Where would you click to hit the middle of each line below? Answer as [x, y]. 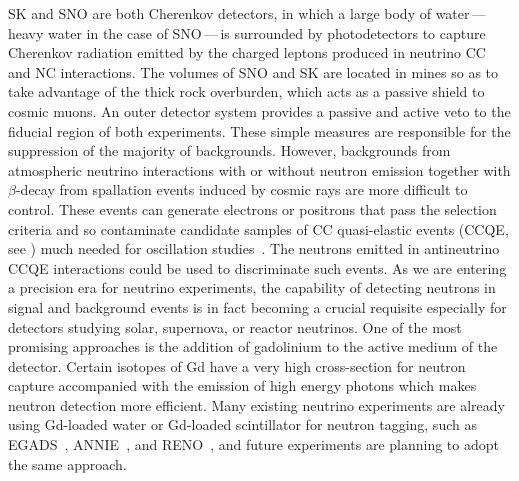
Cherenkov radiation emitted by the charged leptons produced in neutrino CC [247, 52]
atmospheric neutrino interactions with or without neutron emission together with [259, 169]
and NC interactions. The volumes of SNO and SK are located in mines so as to [253, 71]
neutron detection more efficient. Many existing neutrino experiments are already [256, 404]
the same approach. [67, 463]
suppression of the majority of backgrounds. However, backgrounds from [229, 150]
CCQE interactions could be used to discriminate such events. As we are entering [257, 267]
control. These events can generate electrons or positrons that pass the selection [252, 208]
